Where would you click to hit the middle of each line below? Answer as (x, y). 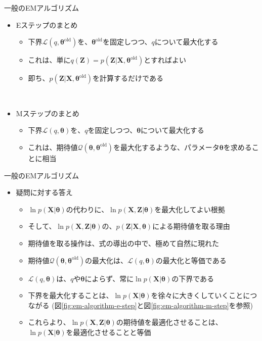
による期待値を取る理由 (191, 226)
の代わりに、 (87, 209)
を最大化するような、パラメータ (166, 147)
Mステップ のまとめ (48, 113)
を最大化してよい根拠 (190, 209)
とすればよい (165, 60)
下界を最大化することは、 (71, 295)
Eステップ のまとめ (47, 25)
